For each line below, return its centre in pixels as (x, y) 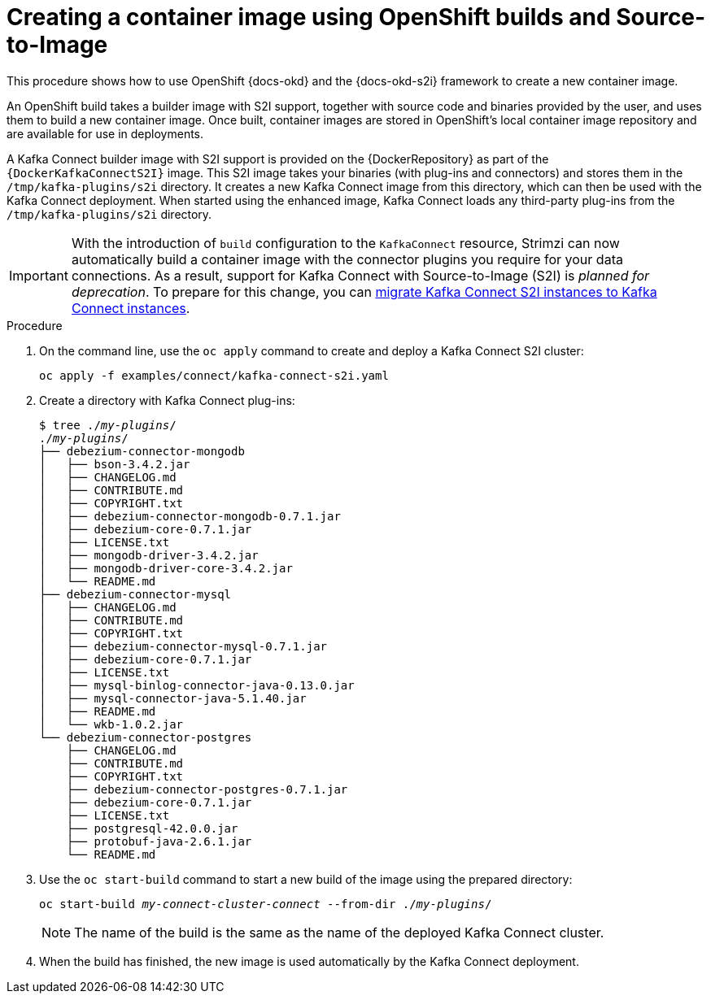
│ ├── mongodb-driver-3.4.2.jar (149, 555)
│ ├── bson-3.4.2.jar (115, 464)
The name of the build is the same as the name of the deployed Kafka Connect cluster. (339, 932)
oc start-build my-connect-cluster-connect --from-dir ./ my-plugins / (266, 904)
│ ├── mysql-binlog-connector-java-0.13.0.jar (197, 685)
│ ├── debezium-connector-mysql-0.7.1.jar (183, 646)
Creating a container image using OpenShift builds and (309, 17)
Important (39, 275)
